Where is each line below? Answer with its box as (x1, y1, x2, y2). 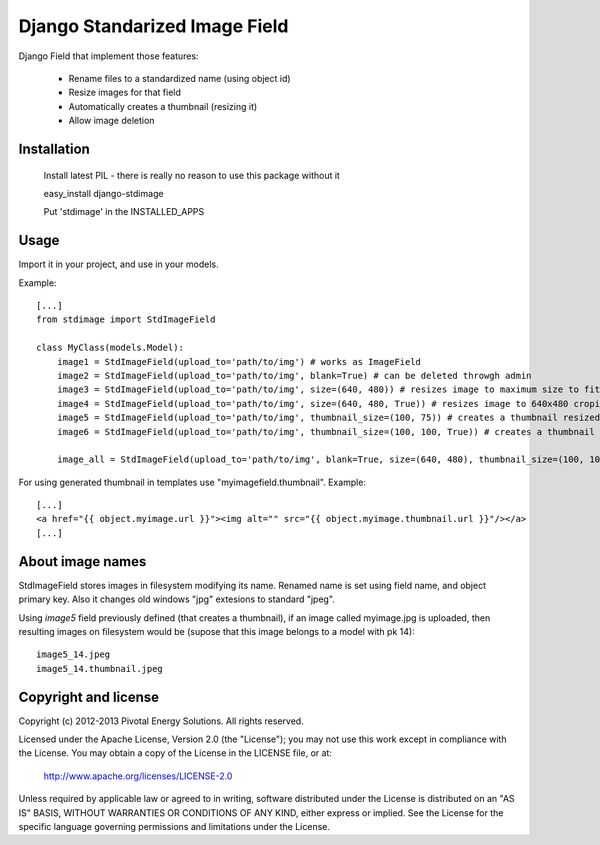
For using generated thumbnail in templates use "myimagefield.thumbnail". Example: (18, 476, 367, 488)
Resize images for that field (68, 86, 182, 99)
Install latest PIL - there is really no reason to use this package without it (43, 169, 340, 181)
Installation (18, 140, 90, 157)
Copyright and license (18, 688, 160, 705)
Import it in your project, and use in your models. (18, 258, 219, 270)
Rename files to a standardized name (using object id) (68, 72, 291, 84)
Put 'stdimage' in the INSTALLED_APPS (43, 206, 205, 218)
